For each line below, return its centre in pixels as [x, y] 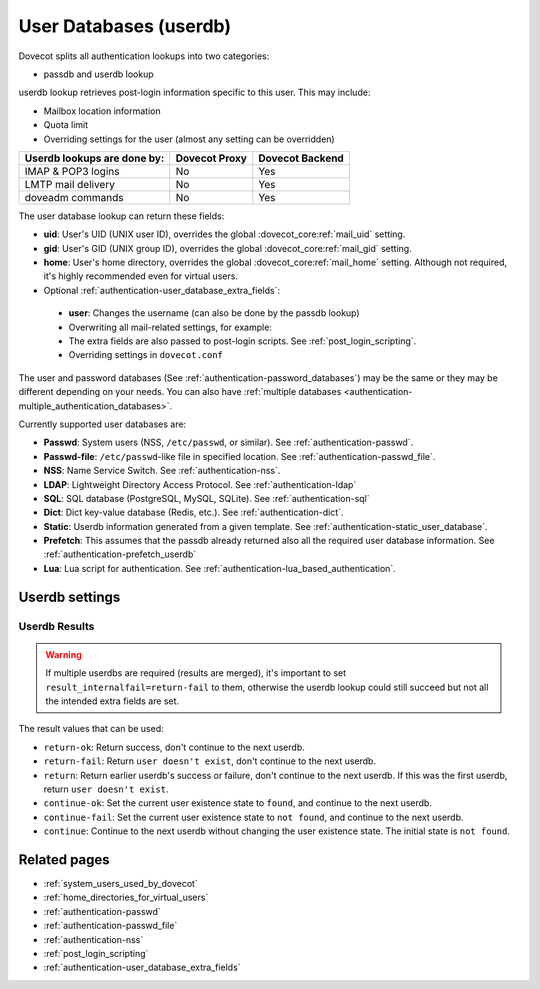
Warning [63, 654]
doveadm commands [74, 197]
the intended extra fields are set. [112, 701]
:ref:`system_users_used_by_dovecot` [121, 884]
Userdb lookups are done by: [94, 158]
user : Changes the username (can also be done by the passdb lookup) [214, 313]
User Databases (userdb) [125, 26]
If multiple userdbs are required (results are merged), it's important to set [196, 673]
